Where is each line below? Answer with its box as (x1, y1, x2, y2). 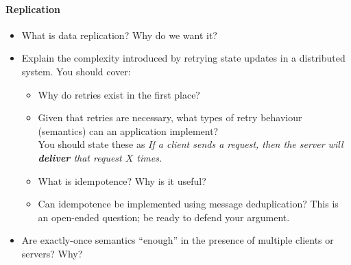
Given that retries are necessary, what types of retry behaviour (38, 110, 302, 125)
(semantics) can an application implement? (38, 123, 219, 138)
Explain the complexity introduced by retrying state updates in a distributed (21, 51, 346, 65)
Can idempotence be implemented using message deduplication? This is (38, 197, 339, 211)
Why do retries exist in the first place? (38, 87, 200, 101)
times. (136, 150, 162, 164)
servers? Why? (21, 246, 83, 260)
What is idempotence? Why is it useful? (38, 173, 206, 188)
